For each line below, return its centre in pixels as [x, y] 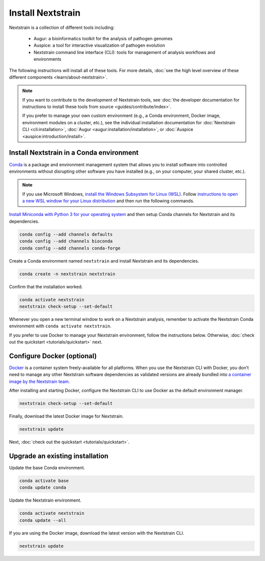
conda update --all [43, 520]
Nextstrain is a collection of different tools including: [62, 27]
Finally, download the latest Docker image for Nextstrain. [66, 416]
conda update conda [43, 488]
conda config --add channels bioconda [66, 241]
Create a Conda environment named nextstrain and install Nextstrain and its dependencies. [104, 261]
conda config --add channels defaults [66, 234]
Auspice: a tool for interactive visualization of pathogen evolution [99, 45]
